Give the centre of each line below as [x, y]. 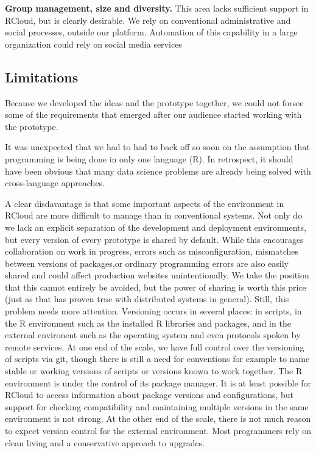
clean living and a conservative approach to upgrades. [105, 442]
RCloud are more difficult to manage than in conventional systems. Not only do [154, 215]
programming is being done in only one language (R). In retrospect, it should [149, 158]
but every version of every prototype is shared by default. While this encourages [154, 239]
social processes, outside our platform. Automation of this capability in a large [151, 32]
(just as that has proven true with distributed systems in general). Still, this [147, 299]
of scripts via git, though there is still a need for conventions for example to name [157, 359]
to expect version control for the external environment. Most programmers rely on [158, 431]
